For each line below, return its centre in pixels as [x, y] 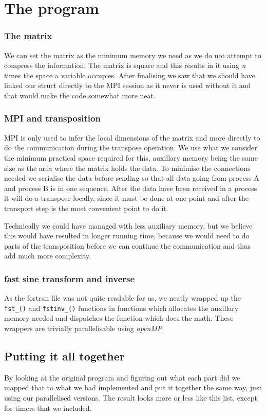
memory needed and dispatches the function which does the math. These [119, 318]
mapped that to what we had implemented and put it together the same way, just [133, 387]
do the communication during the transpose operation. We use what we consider [131, 148]
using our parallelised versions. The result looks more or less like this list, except [131, 397]
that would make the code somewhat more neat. [80, 95]
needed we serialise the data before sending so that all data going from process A [132, 178]
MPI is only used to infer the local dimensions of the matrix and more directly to [132, 137]
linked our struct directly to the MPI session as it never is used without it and [128, 85]
